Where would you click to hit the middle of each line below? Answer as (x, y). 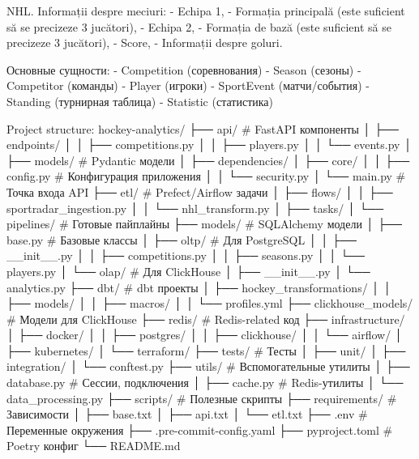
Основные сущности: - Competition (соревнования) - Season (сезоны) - (184, 69)
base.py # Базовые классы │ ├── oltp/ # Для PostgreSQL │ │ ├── (182, 239)
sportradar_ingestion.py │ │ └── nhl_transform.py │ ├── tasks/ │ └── (195, 208)
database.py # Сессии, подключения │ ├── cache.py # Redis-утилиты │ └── (205, 382)
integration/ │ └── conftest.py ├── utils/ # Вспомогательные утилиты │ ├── (208, 366)
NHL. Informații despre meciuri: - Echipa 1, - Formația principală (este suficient (206, 11)
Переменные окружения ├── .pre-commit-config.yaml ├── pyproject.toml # (200, 429)
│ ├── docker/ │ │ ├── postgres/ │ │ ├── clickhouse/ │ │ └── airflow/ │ (205, 335)
